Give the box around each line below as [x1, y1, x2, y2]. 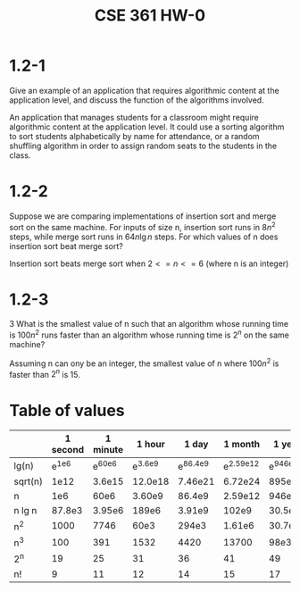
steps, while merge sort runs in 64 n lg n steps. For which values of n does [9, 231, 279, 242]
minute [92, 444, 124, 456]
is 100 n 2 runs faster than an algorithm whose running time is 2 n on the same [9, 328, 290, 340]
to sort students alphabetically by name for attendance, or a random [9, 130, 261, 141]
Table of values [9, 400, 125, 421]
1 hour [136, 438, 165, 451]
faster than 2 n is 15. [9, 367, 80, 379]
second [51, 444, 85, 456]
